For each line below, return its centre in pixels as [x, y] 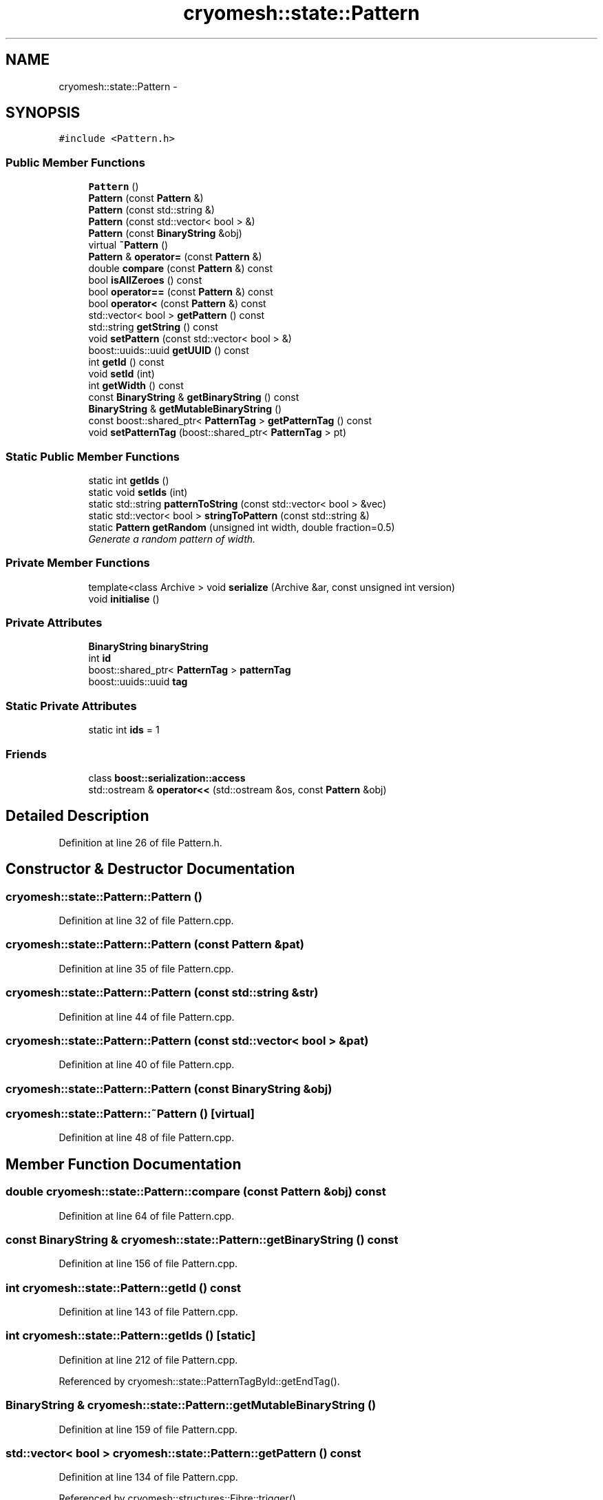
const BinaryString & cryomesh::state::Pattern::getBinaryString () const [202, 1239]
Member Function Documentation [124, 1164]
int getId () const [126, 362]
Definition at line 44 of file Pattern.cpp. [147, 1017]
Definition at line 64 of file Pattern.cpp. [147, 1216]
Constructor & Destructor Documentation [150, 869]
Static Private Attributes [71, 706]
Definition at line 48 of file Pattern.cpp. [147, 1138]
